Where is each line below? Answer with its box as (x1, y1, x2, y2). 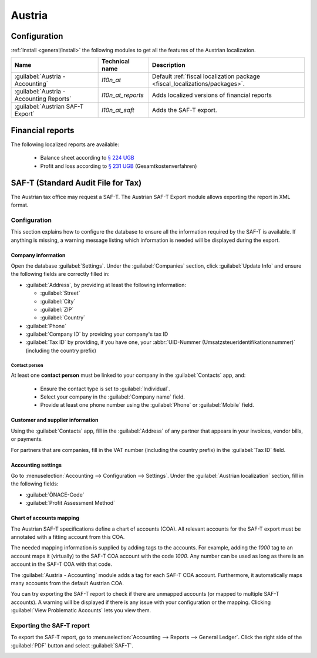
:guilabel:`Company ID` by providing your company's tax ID (25, 330, 168, 338)
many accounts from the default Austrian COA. (11, 579, 124, 586)
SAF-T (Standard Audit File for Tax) (11, 178, 142, 188)
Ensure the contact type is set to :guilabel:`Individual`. (40, 385, 170, 392)
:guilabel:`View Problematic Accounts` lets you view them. (11, 607, 151, 614)
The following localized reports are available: (11, 141, 120, 148)
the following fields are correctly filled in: (11, 271, 110, 278)
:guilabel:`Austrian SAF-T (14, 103, 84, 111)
